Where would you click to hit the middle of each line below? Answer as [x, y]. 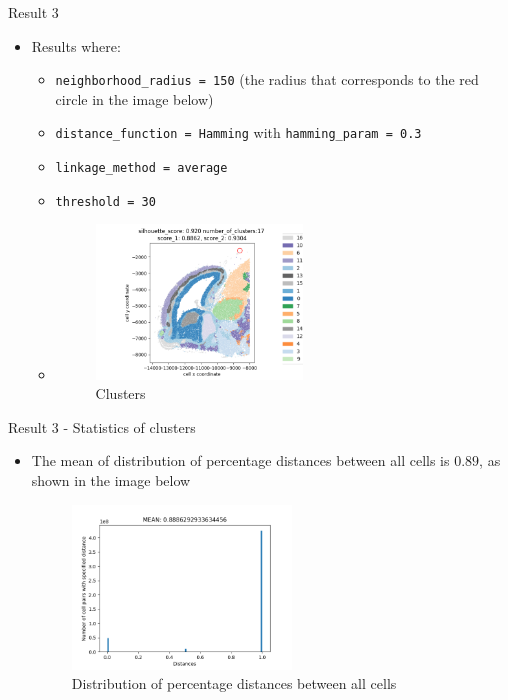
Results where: [76, 45]
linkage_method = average [141, 168]
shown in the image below [111, 480]
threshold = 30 [105, 201]
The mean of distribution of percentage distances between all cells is [240, 460]
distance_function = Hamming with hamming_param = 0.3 [238, 132]
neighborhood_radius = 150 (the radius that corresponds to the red [267, 79]
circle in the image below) [134, 98]
